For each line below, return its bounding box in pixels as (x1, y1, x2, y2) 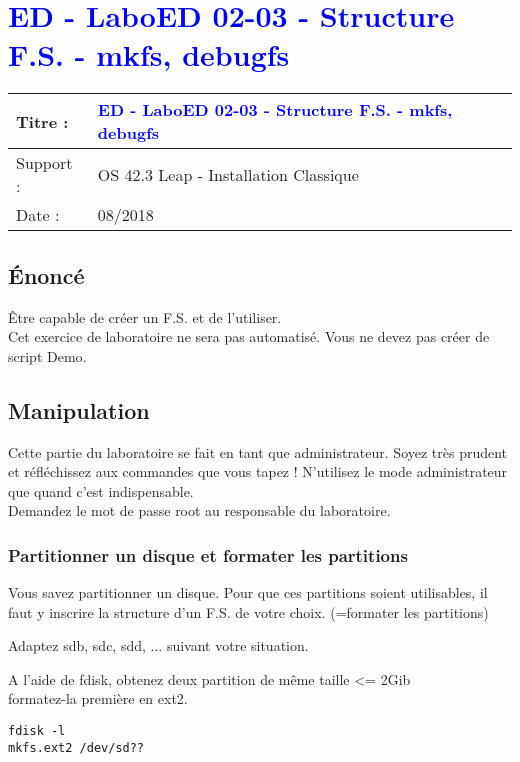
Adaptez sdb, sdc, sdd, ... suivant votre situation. (8, 635, 309, 656)
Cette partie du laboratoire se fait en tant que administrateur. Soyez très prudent (8, 441, 508, 462)
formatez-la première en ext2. (8, 688, 188, 709)
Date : (16, 203, 60, 227)
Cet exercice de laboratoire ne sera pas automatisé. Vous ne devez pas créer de (8, 326, 490, 347)
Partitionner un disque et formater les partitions (8, 542, 408, 567)
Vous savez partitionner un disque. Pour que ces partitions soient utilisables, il (8, 582, 488, 603)
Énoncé (8, 259, 85, 290)
